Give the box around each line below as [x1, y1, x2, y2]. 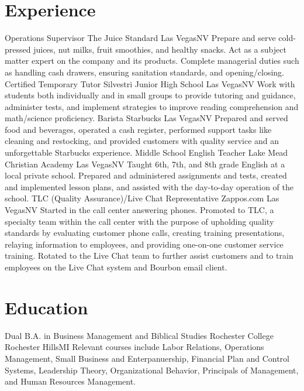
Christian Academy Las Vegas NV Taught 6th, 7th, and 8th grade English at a [5, 157, 285, 170]
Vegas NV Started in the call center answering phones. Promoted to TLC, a [5, 204, 274, 216]
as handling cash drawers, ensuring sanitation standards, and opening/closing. [5, 66, 284, 78]
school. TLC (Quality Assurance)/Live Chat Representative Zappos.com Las [5, 192, 279, 204]
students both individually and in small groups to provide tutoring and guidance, [5, 89, 296, 101]
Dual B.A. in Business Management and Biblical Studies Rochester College [5, 329, 274, 341]
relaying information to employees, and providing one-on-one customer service [5, 238, 284, 250]
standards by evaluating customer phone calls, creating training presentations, [5, 227, 285, 239]
